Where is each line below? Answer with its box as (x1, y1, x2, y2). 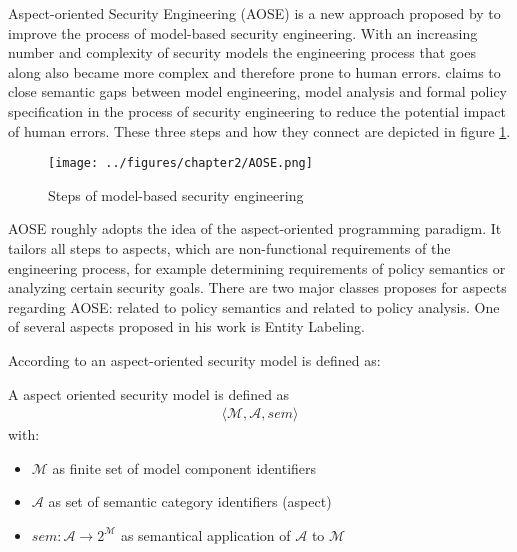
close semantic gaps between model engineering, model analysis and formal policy (8, 81, 507, 102)
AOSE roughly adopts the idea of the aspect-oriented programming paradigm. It (8, 218, 502, 239)
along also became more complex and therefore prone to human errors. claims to (8, 61, 501, 82)
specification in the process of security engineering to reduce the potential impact (8, 100, 506, 121)
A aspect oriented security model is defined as (8, 383, 290, 404)
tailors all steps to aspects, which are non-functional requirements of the (8, 238, 451, 258)
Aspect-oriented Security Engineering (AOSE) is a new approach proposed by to (8, 3, 501, 23)
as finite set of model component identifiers (52, 457, 317, 478)
